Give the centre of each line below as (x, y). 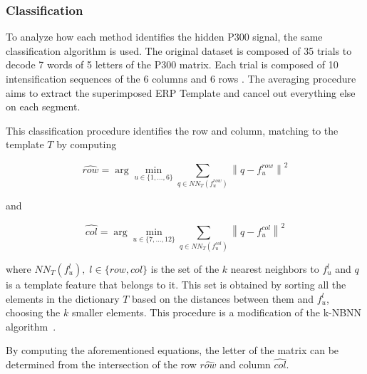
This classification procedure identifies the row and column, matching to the (172, 130)
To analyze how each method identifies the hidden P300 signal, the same (164, 37)
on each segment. (43, 107)
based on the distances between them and (223, 298)
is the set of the (185, 269)
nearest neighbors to (275, 269)
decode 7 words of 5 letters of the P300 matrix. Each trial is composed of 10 (172, 64)
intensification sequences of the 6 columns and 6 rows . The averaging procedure (181, 78)
